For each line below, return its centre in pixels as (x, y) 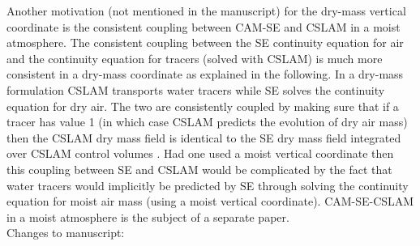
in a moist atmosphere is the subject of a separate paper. (148, 216)
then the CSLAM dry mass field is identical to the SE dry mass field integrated (204, 137)
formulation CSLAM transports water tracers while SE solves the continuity (196, 89)
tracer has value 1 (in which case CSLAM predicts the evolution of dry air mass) (207, 122)
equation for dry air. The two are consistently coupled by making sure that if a (203, 106)
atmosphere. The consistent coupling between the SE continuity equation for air (205, 42)
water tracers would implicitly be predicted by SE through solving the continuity (208, 185)
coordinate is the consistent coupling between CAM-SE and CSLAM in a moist (204, 26)
